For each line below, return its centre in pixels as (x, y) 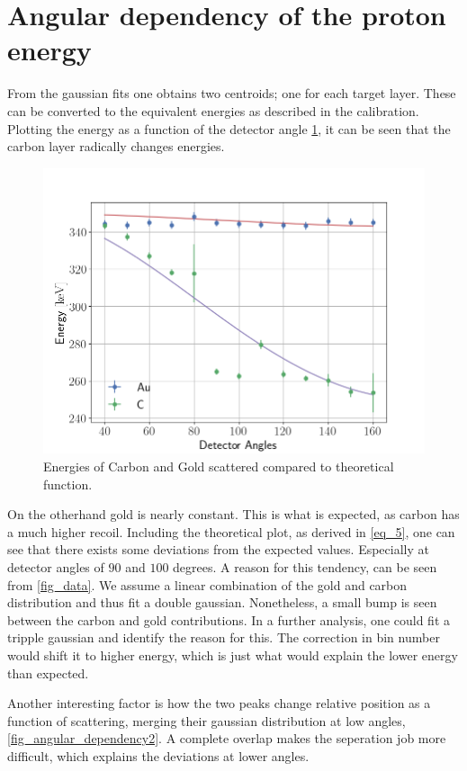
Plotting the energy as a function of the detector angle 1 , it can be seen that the (229, 128)
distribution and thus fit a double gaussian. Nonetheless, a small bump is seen (222, 602)
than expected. (48, 672)
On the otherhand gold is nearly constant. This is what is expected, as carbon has (233, 514)
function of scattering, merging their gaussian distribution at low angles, (207, 720)
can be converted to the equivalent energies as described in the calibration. (213, 110)
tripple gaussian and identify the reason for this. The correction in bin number (224, 637)
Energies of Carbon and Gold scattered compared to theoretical (219, 466)
